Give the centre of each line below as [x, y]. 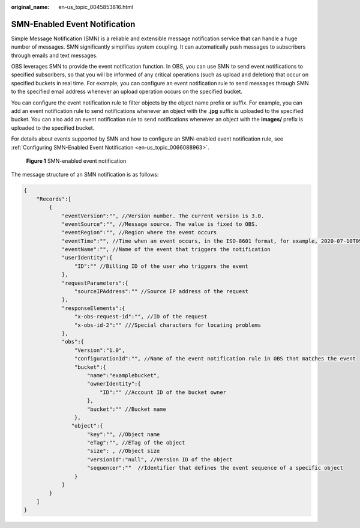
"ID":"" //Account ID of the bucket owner [163, 392]
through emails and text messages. [55, 55]
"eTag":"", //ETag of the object [136, 443]
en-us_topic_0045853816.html [96, 7]
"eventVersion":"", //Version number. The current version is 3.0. [163, 216]
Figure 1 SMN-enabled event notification [76, 161]
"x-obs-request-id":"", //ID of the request [141, 317]
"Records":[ [54, 199]
